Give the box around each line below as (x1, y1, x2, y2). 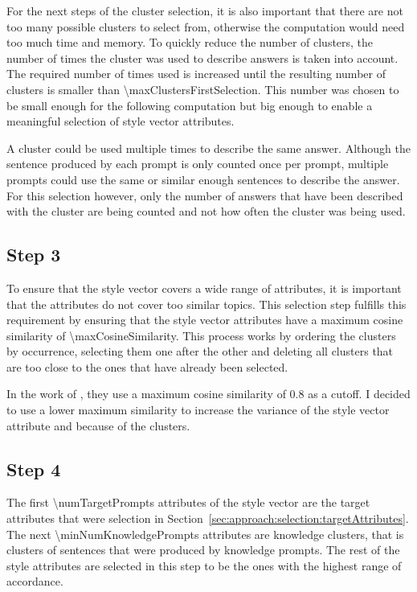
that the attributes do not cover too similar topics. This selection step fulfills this (6, 295, 407, 312)
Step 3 (6, 242, 61, 267)
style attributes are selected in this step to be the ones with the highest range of (6, 557, 402, 573)
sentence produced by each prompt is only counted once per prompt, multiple (6, 155, 389, 172)
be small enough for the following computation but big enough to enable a (6, 97, 373, 113)
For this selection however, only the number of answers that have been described (6, 187, 403, 203)
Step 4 (6, 456, 61, 481)
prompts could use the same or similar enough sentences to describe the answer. (6, 171, 400, 187)
